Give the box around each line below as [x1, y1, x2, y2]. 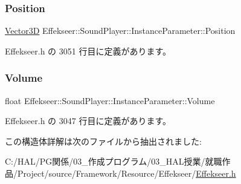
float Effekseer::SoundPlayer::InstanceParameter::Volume [5, 94, 215, 107]
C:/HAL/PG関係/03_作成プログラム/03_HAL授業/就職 [5, 155, 222, 168]
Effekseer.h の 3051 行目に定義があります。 [5, 44, 172, 57]
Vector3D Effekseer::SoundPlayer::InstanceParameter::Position [5, 24, 236, 37]
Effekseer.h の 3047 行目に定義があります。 [5, 114, 172, 127]
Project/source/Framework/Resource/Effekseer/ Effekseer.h [17, 167, 236, 179]
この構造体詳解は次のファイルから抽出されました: [5, 134, 202, 147]
